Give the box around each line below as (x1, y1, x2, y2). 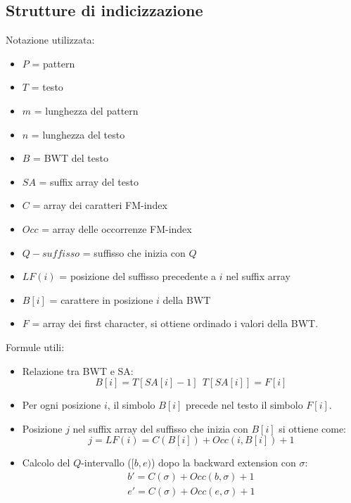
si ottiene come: (279, 421, 347, 435)
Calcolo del (22, 455, 70, 470)
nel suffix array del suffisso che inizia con (72, 421, 248, 435)
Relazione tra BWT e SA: (22, 363, 134, 378)
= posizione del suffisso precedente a (59, 269, 217, 284)
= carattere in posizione (49, 292, 153, 307)
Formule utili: (6, 339, 65, 354)
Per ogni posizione (22, 397, 101, 412)
